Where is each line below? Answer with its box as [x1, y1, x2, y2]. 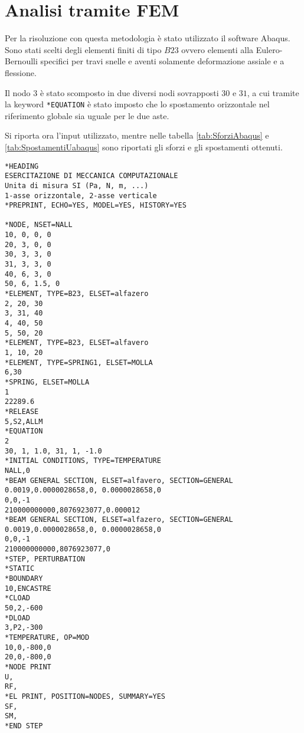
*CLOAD [5, 594, 30, 603]
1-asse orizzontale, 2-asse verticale [5, 191, 157, 200]
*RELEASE [5, 407, 39, 416]
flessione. [5, 66, 37, 78]
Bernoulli [5, 55, 38, 67]
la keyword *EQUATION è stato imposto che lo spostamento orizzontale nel [5, 98, 270, 110]
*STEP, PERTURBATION [5, 554, 86, 563]
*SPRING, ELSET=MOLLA [5, 377, 90, 386]
